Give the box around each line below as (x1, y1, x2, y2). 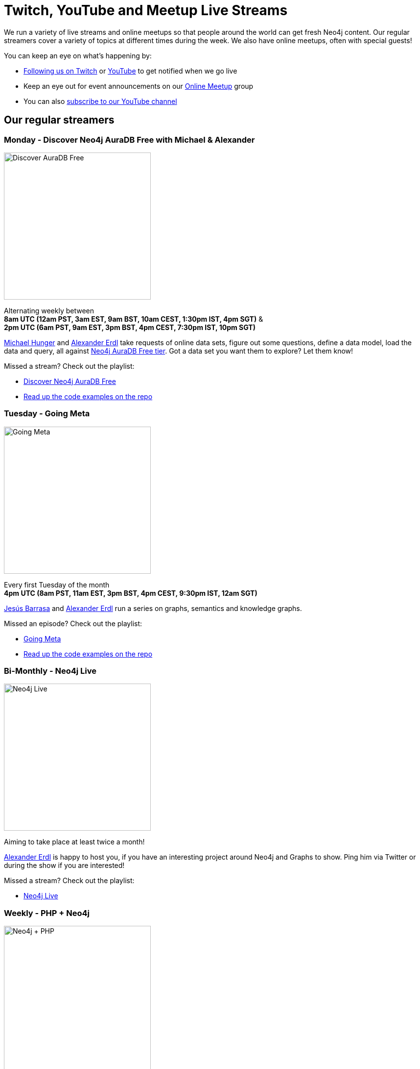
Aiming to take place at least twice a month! (4, 838, 145, 846)
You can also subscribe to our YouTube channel (23, 97, 177, 105)
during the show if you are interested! (4, 861, 125, 870)
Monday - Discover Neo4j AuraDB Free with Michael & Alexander (4, 134, 255, 145)
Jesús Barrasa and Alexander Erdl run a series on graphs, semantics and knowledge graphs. (4, 604, 302, 612)
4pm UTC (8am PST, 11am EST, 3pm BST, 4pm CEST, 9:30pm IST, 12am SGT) (4, 588, 257, 597)
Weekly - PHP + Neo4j (4, 908, 90, 918)
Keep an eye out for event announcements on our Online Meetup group (23, 81, 254, 90)
